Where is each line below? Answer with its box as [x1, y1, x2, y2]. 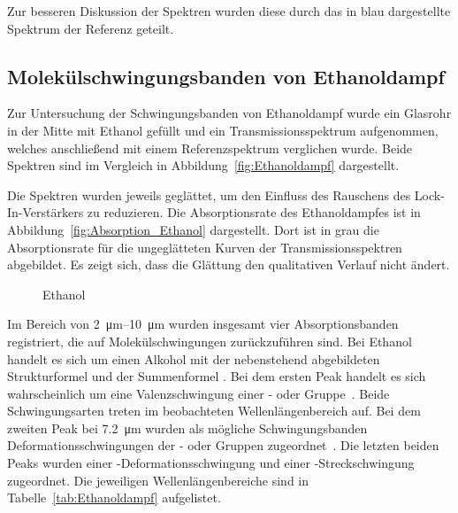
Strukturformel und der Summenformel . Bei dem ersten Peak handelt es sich [7, 367, 426, 385]
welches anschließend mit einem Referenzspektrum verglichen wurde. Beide [7, 138, 413, 157]
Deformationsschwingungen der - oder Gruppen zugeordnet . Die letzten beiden [7, 436, 439, 455]
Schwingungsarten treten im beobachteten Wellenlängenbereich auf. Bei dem [7, 401, 421, 420]
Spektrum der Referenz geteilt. [7, 19, 174, 37]
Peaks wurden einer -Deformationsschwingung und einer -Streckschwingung [7, 454, 415, 472]
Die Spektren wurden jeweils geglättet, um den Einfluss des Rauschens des [7, 185, 411, 204]
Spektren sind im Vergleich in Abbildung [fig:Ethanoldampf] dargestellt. [7, 156, 400, 175]
